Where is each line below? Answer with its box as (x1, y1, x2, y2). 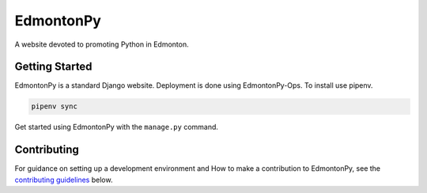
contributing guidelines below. (14, 175, 113, 184)
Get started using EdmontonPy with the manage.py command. (14, 123, 219, 132)
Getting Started (14, 60, 93, 74)
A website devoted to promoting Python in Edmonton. (14, 40, 189, 49)
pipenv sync (31, 102, 78, 111)
